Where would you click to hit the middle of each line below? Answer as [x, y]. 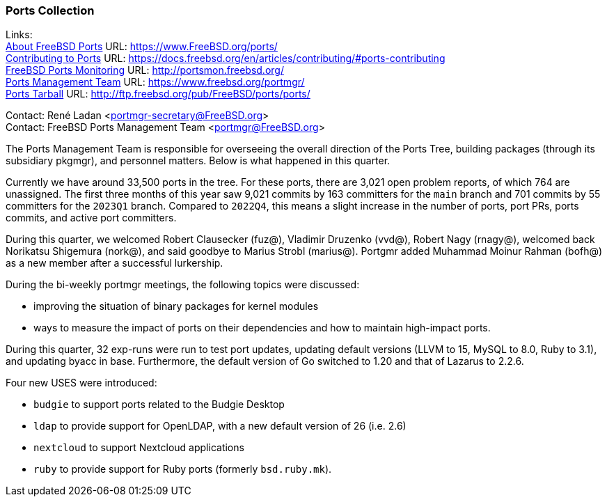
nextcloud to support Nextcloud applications [139, 448]
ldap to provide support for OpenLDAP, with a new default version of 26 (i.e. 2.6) [220, 426]
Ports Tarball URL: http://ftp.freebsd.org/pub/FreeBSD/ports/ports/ [158, 94]
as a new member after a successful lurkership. [115, 263]
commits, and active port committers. [91, 218]
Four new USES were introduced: [81, 383]
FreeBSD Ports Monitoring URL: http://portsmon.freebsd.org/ [145, 70]
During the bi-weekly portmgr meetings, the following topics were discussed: [183, 285]
